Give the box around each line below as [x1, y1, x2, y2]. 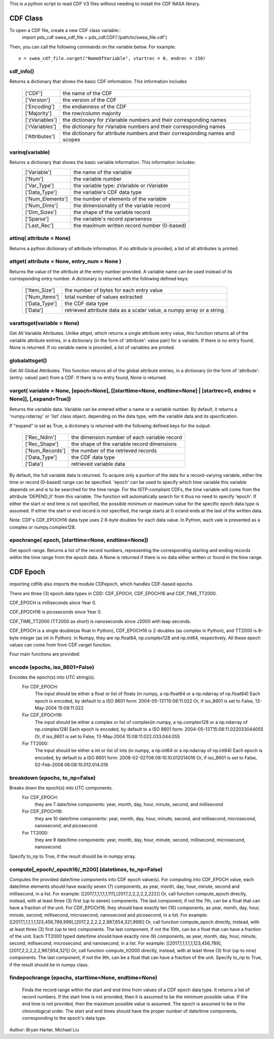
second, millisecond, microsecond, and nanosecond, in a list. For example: [9, 940, 165, 946]
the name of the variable [73, 168, 132, 176]
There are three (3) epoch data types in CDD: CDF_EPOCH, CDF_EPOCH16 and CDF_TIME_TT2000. [9, 590, 217, 596]
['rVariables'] [25, 123, 56, 130]
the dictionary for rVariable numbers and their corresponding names [62, 123, 226, 130]
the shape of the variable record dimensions [71, 440, 177, 447]
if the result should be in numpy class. [9, 961, 89, 967]
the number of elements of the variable [73, 195, 167, 202]
